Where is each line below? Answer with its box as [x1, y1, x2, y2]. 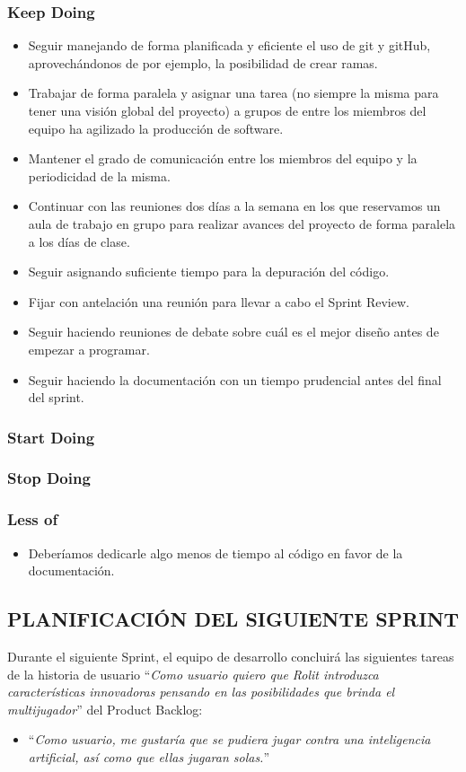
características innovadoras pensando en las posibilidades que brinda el [7, 682, 395, 701]
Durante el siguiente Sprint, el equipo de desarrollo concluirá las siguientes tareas [7, 647, 454, 666]
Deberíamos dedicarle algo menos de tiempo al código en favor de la [28, 543, 403, 562]
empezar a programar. [28, 339, 150, 358]
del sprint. [28, 388, 84, 407]
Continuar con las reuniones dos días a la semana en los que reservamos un [28, 197, 441, 215]
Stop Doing [7, 467, 91, 489]
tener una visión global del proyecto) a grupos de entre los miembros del [28, 101, 426, 119]
